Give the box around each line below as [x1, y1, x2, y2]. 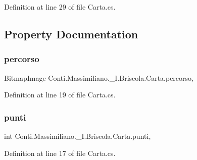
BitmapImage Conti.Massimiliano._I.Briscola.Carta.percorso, [4, 72, 193, 83]
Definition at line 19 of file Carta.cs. [4, 89, 116, 100]
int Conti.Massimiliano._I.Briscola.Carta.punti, [4, 131, 151, 141]
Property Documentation [4, 26, 138, 41]
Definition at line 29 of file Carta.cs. [4, 2, 116, 12]
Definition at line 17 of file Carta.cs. [4, 147, 116, 158]
